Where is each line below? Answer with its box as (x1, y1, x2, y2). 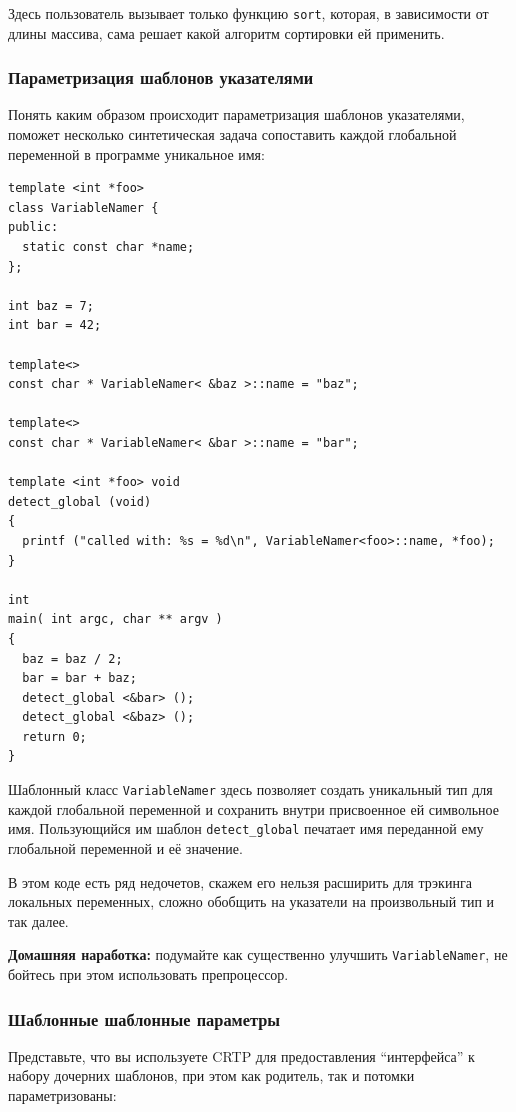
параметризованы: (8, 1085, 117, 1105)
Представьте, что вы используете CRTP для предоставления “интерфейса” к (8, 1045, 475, 1066)
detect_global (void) (8, 494, 152, 509)
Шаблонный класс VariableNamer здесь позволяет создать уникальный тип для (8, 779, 493, 800)
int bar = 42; (8, 318, 102, 333)
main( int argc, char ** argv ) (8, 612, 223, 627)
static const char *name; (22, 240, 195, 255)
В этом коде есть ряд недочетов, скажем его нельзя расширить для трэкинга (8, 871, 472, 892)
